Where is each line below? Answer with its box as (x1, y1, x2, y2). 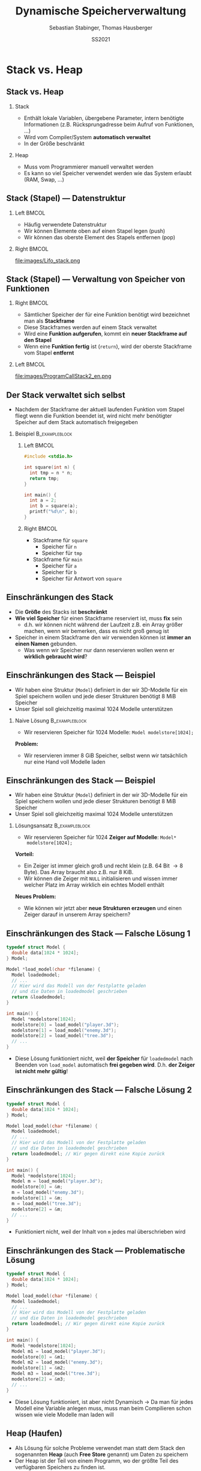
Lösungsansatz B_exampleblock (14, 822, 91, 829)
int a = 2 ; (29, 497, 57, 503)
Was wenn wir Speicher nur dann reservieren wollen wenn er (23, 646, 175, 653)
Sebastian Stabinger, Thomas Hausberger (49, 24, 153, 31)
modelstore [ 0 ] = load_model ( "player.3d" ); (11, 1022, 119, 1028)
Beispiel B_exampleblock (14, 430, 73, 437)
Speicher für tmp (41, 549, 83, 556)
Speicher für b (41, 568, 77, 575)
